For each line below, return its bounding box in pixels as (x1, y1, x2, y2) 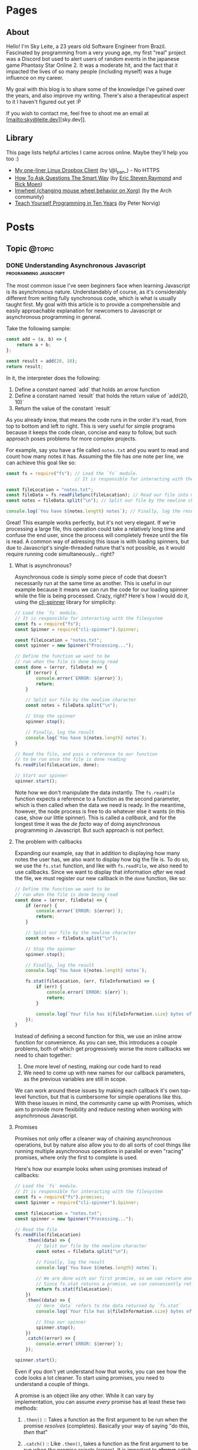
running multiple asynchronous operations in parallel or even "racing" (14, 1148, 184, 1155)
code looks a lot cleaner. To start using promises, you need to (14, 1374, 165, 1381)
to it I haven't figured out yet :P (6, 98, 81, 105)
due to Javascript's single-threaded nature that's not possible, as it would (6, 544, 186, 551)
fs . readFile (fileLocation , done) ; (14, 762, 100, 768)
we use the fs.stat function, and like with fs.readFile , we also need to (14, 862, 189, 869)
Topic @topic (6, 244, 54, 254)
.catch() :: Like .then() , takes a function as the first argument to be (23, 1440, 189, 1447)
